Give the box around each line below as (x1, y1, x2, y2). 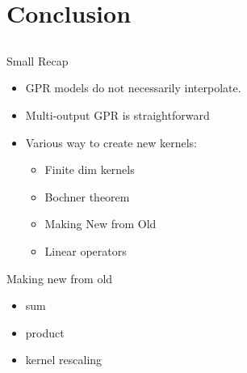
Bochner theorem (44, 188, 130, 205)
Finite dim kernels (44, 161, 135, 178)
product (25, 324, 65, 341)
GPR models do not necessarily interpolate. (25, 79, 241, 96)
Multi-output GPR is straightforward (25, 106, 210, 123)
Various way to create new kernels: (25, 134, 197, 150)
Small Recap (6, 52, 69, 69)
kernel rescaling (25, 351, 103, 368)
